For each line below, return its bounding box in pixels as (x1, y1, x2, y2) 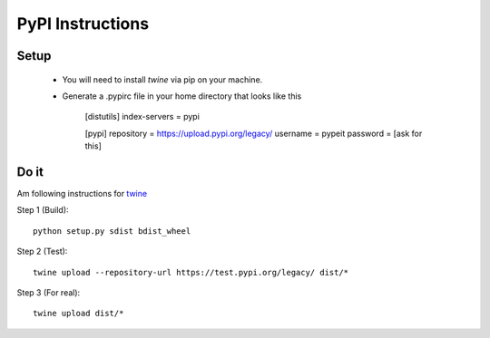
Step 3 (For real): (16, 286, 81, 298)
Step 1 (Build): (16, 205, 69, 216)
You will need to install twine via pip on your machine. (62, 73, 263, 85)
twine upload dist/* (33, 308, 124, 319)
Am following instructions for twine (16, 188, 148, 199)
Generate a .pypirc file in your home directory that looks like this (62, 91, 302, 101)
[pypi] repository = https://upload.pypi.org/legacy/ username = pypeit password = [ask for (84, 128, 423, 139)
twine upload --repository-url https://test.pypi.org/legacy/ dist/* (33, 267, 349, 277)
